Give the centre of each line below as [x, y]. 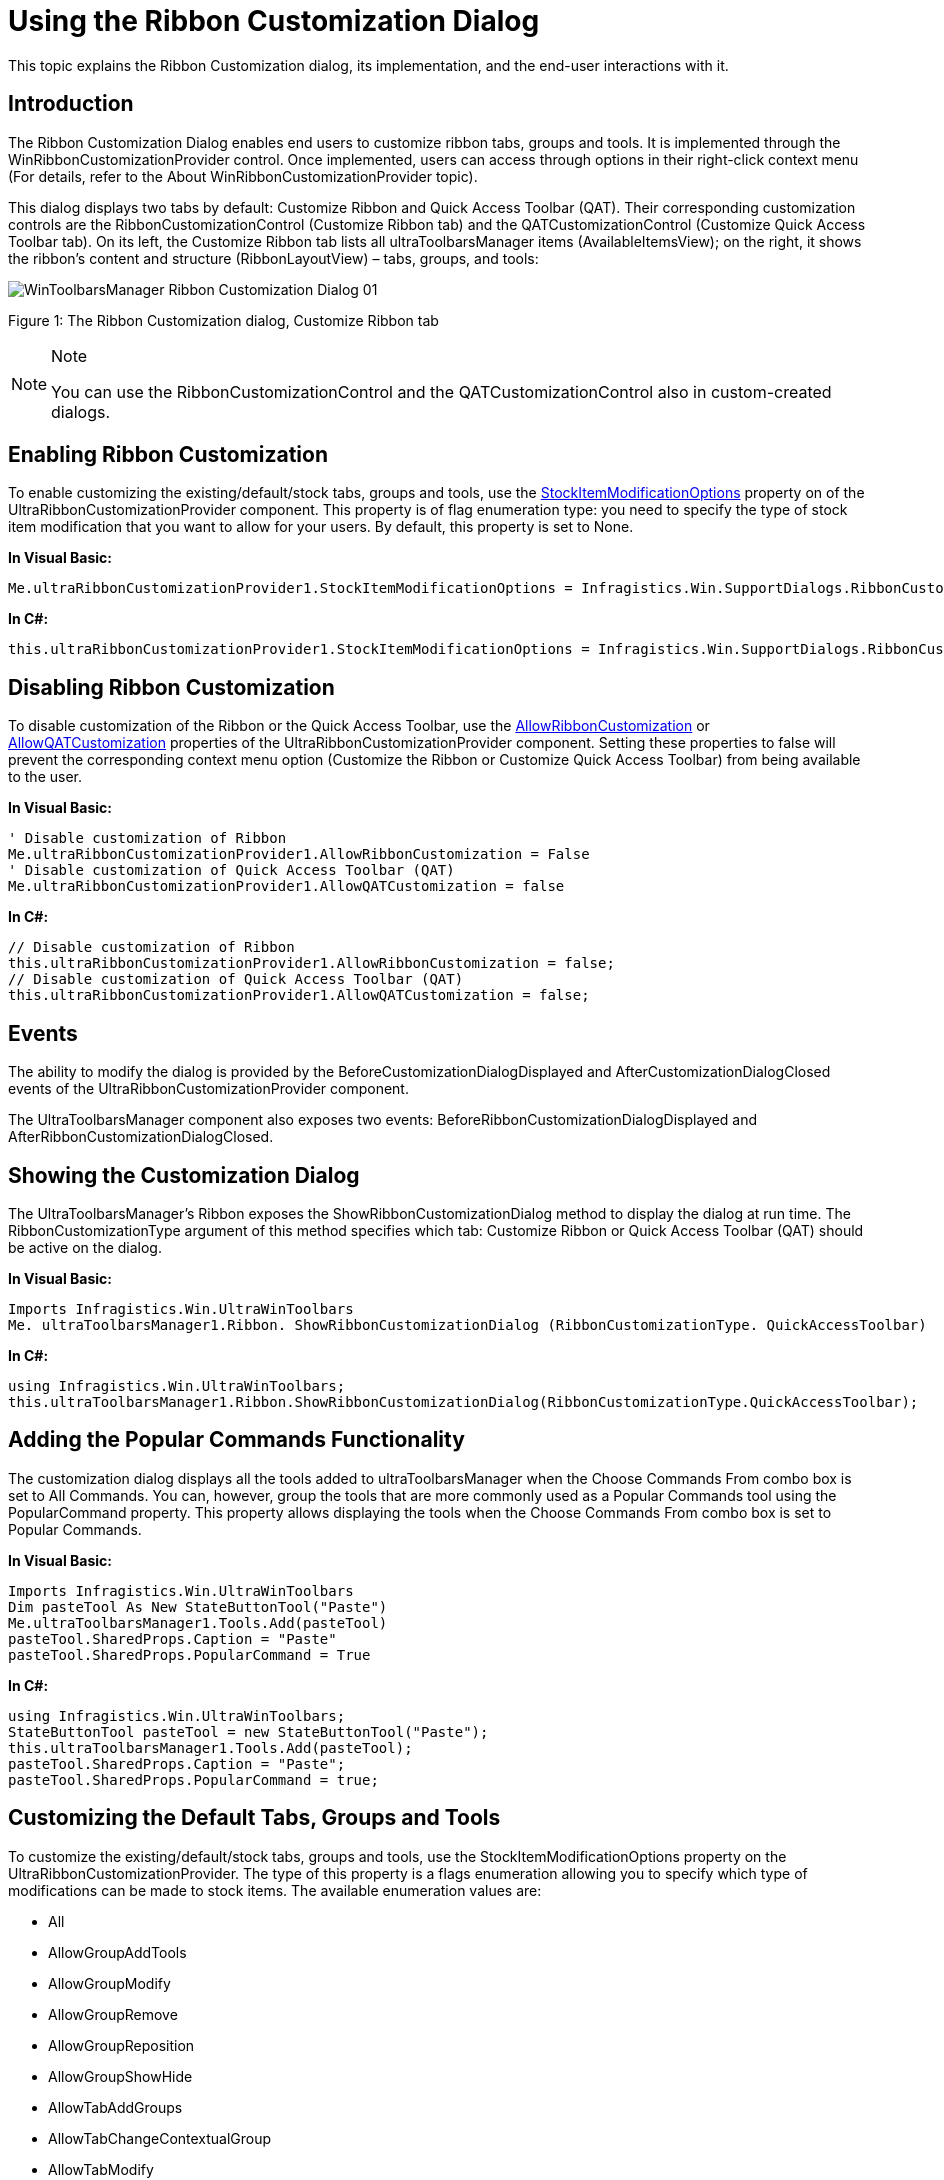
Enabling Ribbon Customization [168, 455]
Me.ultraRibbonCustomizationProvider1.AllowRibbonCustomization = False [299, 854]
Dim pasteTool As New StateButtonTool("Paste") [198, 1606]
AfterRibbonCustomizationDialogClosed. [141, 1137]
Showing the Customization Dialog [184, 1175]
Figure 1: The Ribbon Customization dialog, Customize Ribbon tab [223, 320]
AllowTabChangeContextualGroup [160, 2138]
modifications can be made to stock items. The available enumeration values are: [275, 1890]
